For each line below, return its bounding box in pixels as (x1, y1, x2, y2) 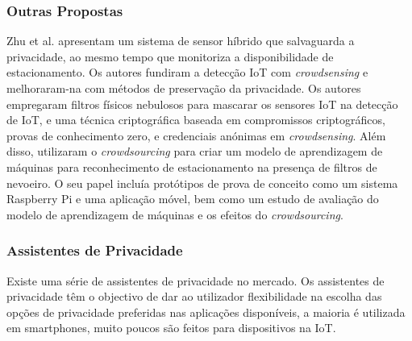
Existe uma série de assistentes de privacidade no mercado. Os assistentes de (6, 272, 385, 289)
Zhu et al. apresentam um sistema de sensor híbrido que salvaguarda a (6, 32, 355, 49)
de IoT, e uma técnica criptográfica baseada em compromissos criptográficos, (6, 111, 385, 128)
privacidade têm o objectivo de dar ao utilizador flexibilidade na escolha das (6, 288, 382, 305)
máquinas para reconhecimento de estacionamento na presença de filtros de (6, 158, 377, 175)
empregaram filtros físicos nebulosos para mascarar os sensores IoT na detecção (6, 95, 398, 112)
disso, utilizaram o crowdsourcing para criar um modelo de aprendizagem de (6, 143, 383, 160)
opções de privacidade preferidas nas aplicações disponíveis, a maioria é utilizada (6, 303, 406, 320)
